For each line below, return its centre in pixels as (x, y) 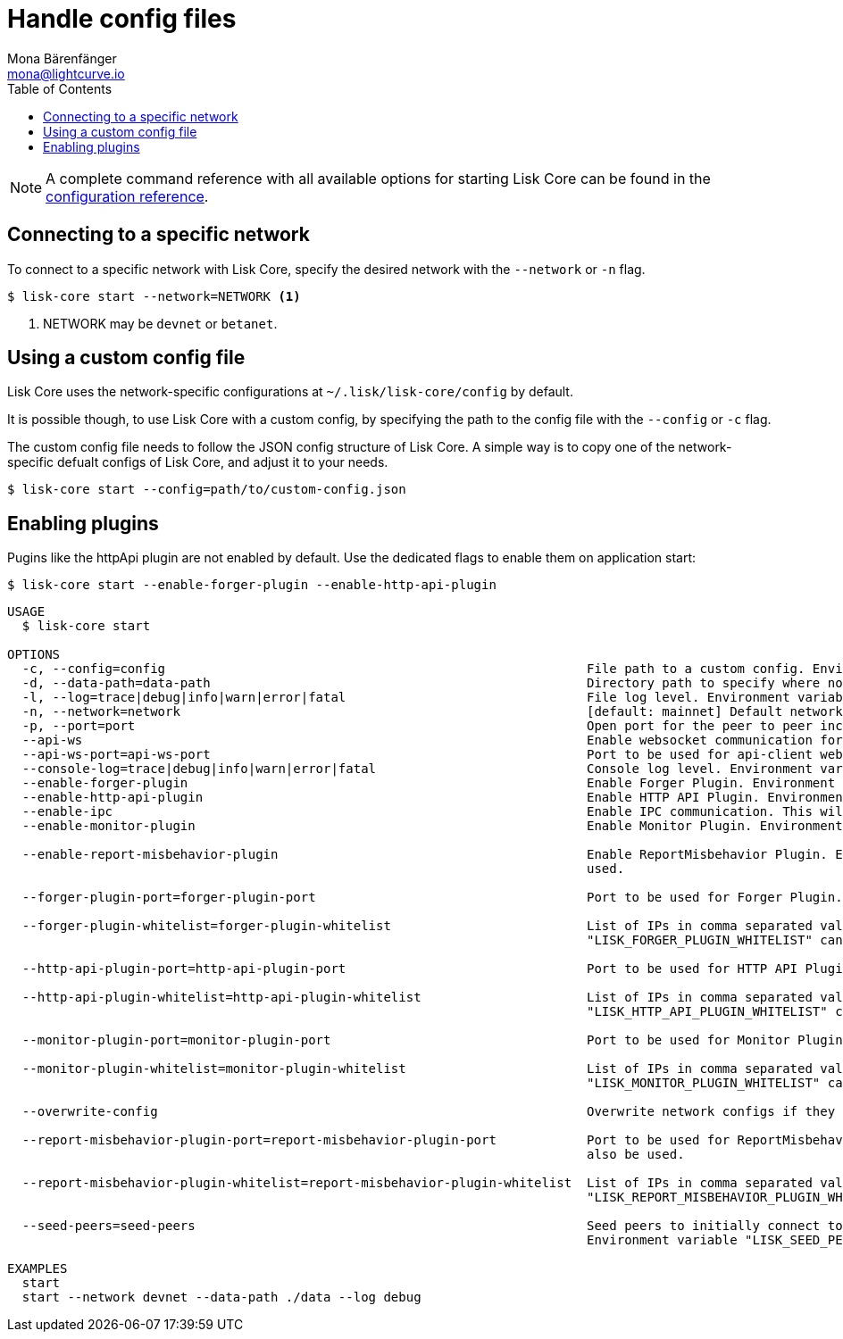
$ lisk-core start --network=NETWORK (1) (154, 296)
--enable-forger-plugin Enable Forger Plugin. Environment (429, 783)
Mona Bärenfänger (62, 58)
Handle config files (122, 19)
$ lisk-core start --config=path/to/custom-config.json (207, 490)
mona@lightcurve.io (66, 73)
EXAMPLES (38, 1269)
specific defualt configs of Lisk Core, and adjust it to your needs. (198, 462)
